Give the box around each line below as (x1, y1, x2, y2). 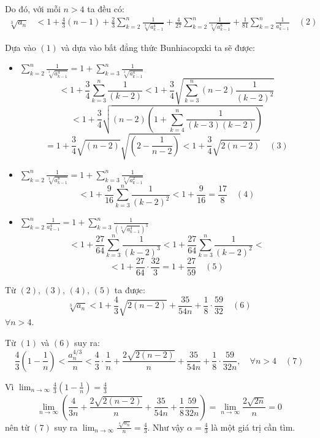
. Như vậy (147, 420, 185, 433)
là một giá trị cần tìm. (211, 420, 295, 433)
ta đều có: (87, 2, 124, 15)
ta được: (114, 283, 145, 296)
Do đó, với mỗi (5, 2, 61, 15)
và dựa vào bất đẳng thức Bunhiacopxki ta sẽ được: (61, 40, 256, 53)
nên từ (5, 420, 29, 433)
